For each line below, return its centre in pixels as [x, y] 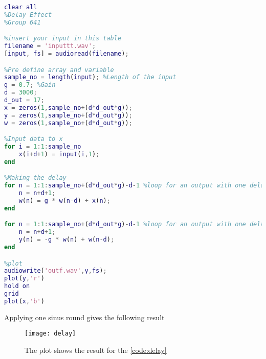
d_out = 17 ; [24, 100]
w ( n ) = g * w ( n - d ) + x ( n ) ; [64, 201]
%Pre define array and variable [59, 70]
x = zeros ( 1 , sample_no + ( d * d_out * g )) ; [68, 107]
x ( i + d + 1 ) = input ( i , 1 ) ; [59, 154]
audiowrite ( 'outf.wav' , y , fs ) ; [56, 271]
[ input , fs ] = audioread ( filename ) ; [66, 54]
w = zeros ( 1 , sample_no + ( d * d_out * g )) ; [68, 123]
